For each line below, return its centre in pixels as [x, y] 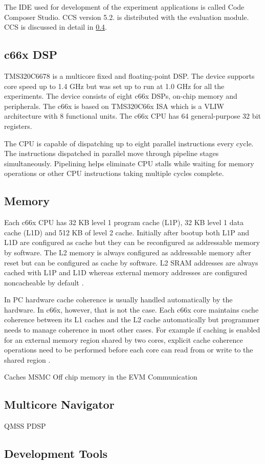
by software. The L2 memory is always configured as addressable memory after [128, 252]
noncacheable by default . [44, 282]
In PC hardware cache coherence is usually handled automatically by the [118, 300]
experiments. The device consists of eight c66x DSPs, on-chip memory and [121, 96]
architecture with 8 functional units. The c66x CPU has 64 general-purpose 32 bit [132, 116]
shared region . [27, 359]
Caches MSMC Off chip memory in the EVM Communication [101, 377]
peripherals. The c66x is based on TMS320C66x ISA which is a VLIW [114, 106]
